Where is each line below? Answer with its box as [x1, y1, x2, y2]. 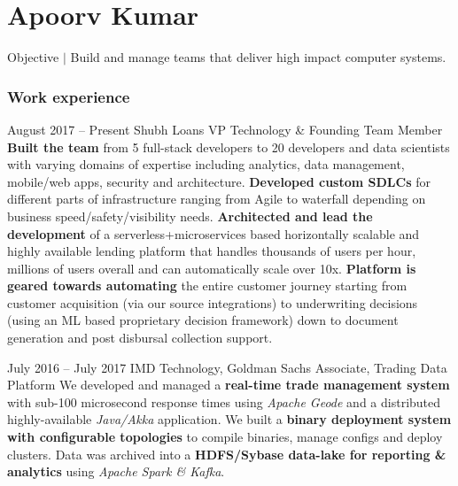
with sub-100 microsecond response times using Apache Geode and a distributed [7, 392, 441, 411]
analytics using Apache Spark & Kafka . [7, 462, 225, 481]
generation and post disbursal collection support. [7, 328, 273, 347]
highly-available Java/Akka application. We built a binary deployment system [7, 410, 452, 428]
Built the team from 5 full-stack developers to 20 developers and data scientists [7, 137, 450, 156]
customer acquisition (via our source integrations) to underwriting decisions [7, 293, 418, 312]
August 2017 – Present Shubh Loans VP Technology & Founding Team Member [7, 120, 443, 138]
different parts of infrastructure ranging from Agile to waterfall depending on [7, 189, 426, 208]
